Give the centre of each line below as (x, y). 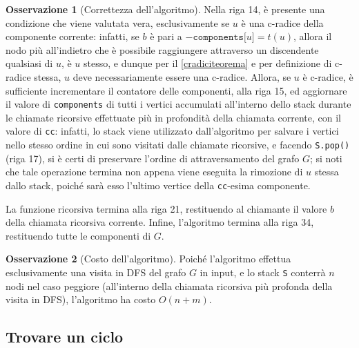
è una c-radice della (282, 22)
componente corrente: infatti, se (72, 36)
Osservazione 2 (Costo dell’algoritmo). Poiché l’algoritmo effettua (148, 259)
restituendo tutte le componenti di (78, 235)
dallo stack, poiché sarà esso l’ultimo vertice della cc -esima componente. (158, 185)
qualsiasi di (29, 63)
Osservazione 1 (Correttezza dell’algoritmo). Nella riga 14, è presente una (165, 9)
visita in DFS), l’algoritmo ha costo (81, 299)
